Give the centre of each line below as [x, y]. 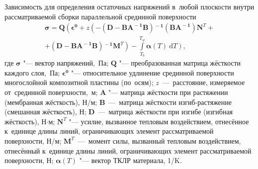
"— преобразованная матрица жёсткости [180, 63]
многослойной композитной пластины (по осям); [79, 82]
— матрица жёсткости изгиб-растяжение [170, 102]
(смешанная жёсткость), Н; [45, 112]
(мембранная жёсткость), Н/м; [51, 102]
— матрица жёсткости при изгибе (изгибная [166, 112]
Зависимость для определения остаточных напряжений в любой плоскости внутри [129, 6]
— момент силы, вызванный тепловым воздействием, [159, 140]
